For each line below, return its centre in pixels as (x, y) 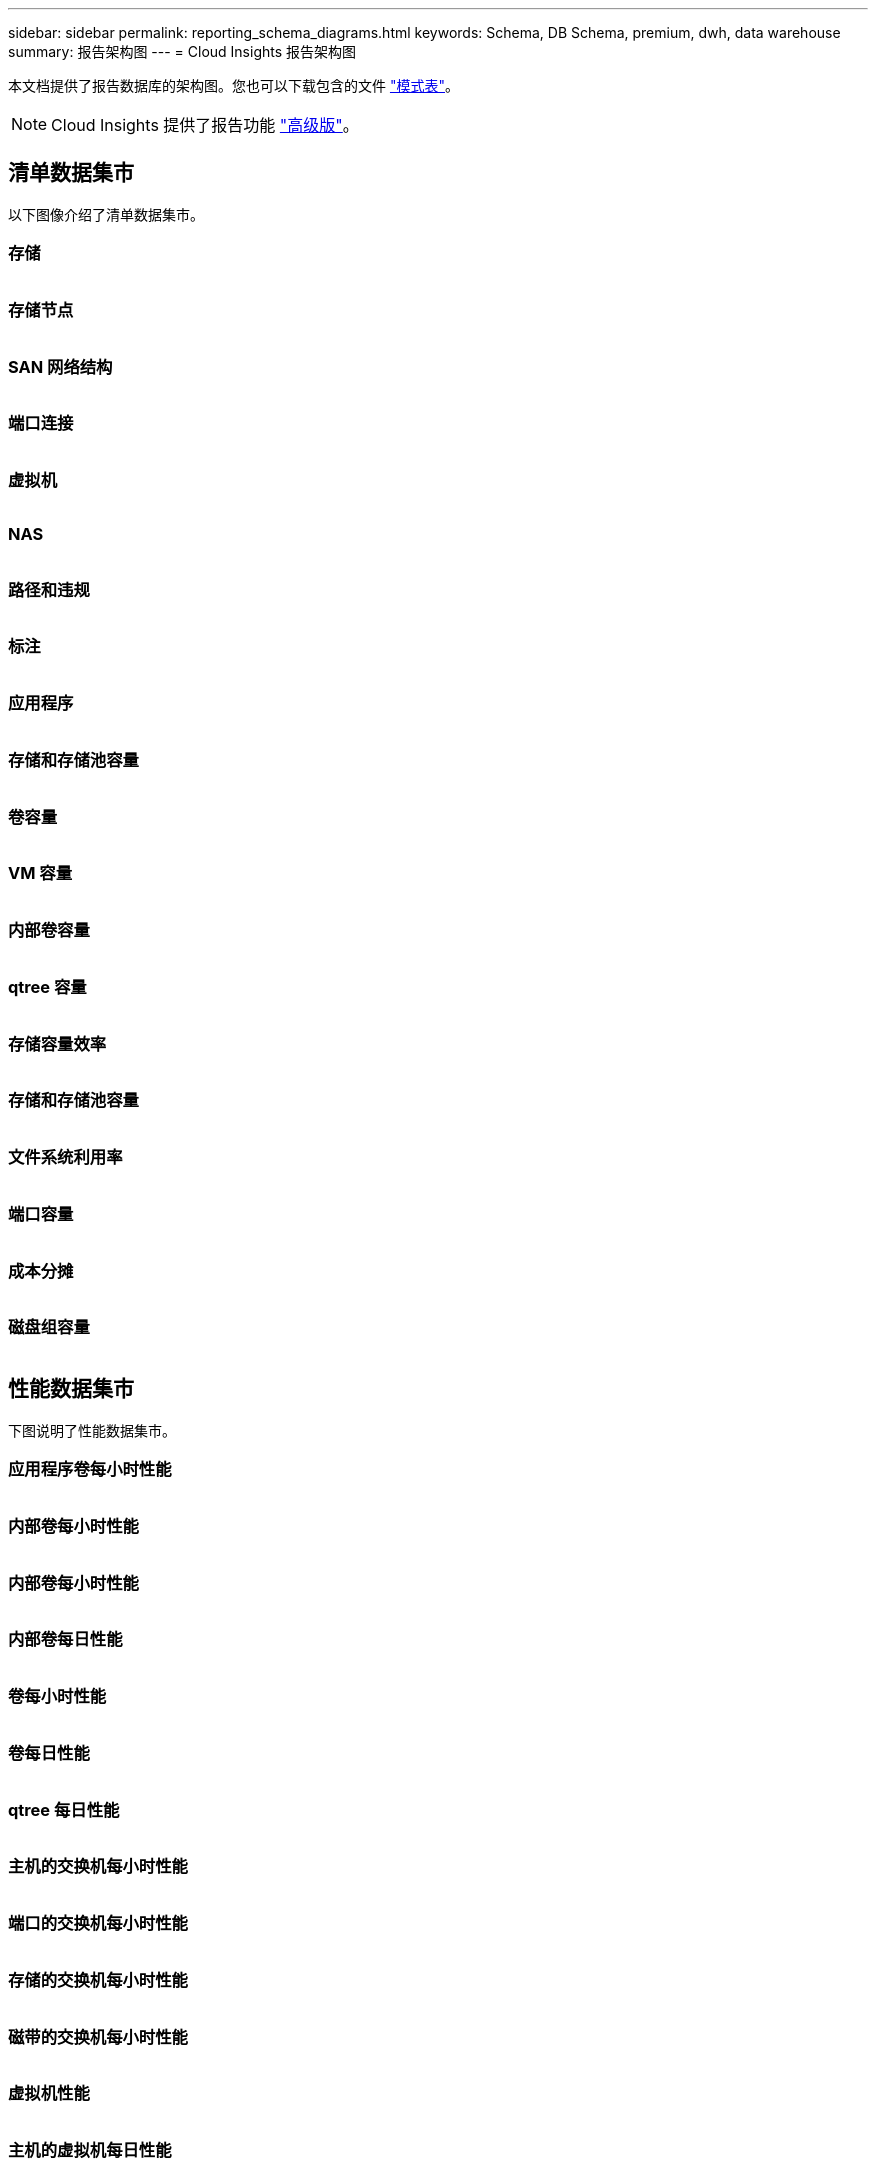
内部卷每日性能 (65, 1639)
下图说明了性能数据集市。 (92, 1430)
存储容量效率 (57, 1043)
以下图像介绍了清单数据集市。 (106, 214)
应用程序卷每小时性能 (90, 1469)
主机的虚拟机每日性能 (90, 2150)
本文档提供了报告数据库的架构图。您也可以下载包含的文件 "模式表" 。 (233, 85)
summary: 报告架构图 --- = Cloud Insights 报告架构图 (182, 51)
